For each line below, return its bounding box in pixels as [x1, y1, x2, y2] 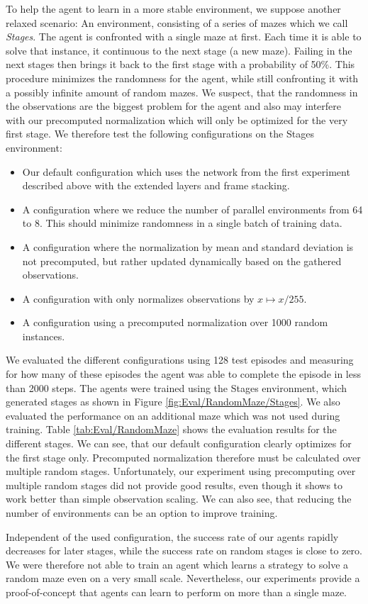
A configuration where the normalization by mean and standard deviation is [22, 239, 354, 254]
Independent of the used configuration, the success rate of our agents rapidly [6, 529, 339, 544]
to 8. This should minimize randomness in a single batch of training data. [22, 216, 342, 230]
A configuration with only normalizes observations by [22, 291, 255, 306]
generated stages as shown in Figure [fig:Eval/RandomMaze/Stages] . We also [6, 394, 340, 409]
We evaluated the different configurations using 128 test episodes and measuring [6, 352, 354, 367]
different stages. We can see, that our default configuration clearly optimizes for [6, 436, 352, 451]
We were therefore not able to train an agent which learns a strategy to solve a [6, 557, 349, 571]
